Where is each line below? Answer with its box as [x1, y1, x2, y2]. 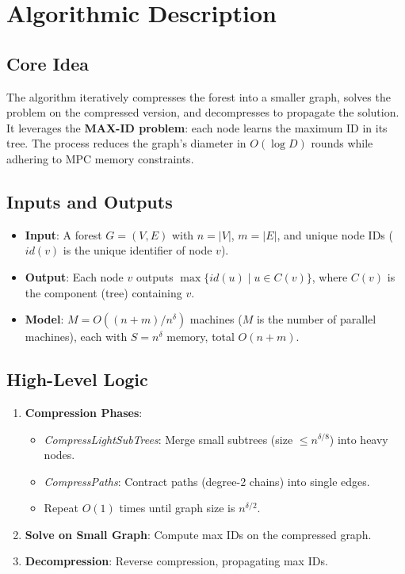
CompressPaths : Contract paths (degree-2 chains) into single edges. [44, 473, 370, 489]
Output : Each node [25, 268, 124, 285]
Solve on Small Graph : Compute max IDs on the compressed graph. [25, 526, 372, 542]
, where [311, 268, 348, 285]
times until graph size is [119, 499, 235, 516]
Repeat [44, 499, 78, 516]
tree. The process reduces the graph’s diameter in [6, 135, 246, 151]
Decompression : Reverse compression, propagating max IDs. [25, 553, 328, 569]
